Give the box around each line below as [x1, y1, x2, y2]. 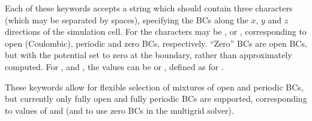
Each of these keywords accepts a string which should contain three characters [5, 2, 293, 14]
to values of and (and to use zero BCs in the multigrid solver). [5, 104, 234, 116]
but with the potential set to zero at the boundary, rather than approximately [5, 49, 292, 61]
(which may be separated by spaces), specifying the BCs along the [5, 13, 248, 26]
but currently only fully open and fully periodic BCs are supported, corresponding [5, 92, 307, 105]
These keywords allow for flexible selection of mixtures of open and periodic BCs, [5, 80, 304, 93]
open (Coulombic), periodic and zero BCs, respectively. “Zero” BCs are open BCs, [5, 37, 307, 49]
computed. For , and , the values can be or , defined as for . [5, 60, 224, 72]
